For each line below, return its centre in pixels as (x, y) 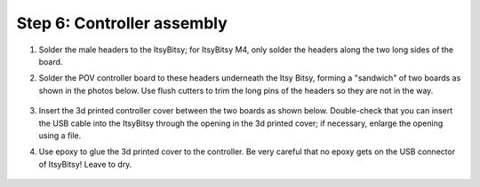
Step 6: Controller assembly (122, 23)
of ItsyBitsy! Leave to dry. (85, 164)
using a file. (60, 135)
